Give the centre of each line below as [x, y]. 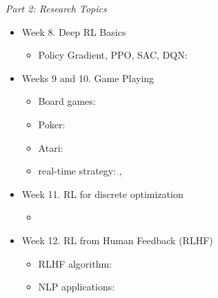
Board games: [67, 101]
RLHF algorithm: [75, 263]
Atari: [51, 147]
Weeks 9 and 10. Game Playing [88, 78]
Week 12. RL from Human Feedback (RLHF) [117, 240]
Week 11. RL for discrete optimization [102, 193]
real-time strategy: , [80, 171]
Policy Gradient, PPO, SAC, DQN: [113, 55]
